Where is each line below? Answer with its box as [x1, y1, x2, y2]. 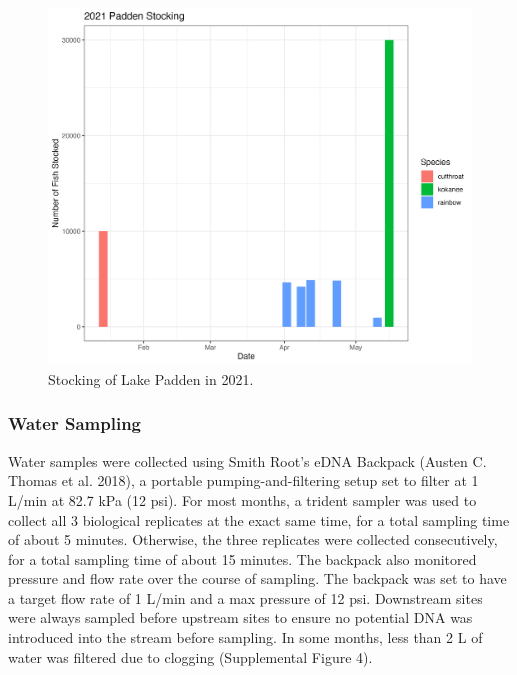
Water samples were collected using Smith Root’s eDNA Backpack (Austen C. [8, 450, 487, 471]
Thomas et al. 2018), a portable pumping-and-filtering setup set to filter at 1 [8, 470, 479, 491]
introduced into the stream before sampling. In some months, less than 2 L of [8, 627, 483, 648]
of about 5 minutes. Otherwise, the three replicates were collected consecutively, [8, 529, 498, 550]
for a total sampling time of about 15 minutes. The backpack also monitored [8, 548, 477, 569]
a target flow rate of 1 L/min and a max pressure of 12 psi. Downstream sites [8, 587, 483, 608]
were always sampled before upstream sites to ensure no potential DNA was [8, 607, 473, 628]
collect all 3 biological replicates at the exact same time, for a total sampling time [8, 509, 510, 530]
